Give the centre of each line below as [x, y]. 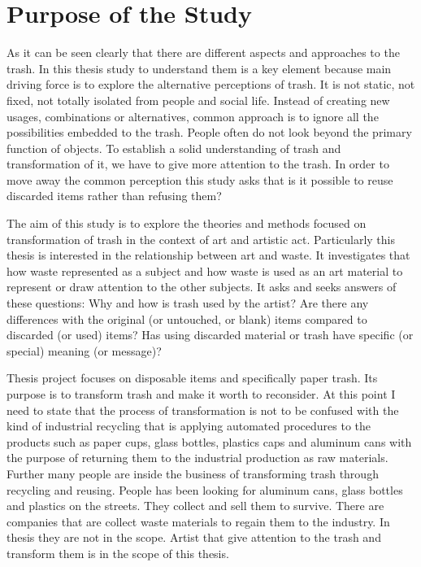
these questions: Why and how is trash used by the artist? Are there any [188, 303]
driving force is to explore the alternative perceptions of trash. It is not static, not [211, 84]
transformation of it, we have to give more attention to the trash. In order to [198, 164]
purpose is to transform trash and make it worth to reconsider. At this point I [201, 394]
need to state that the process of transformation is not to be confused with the [203, 410]
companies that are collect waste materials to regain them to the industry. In [198, 521]
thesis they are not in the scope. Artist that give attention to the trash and [194, 537]
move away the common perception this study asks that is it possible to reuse [200, 179]
